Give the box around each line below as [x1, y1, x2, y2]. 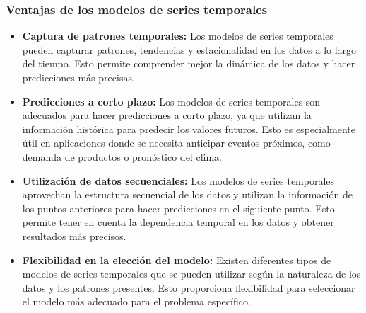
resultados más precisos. [22, 228, 126, 243]
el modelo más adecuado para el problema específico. [22, 294, 251, 309]
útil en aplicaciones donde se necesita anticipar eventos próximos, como [22, 135, 331, 150]
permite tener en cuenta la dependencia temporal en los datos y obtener [22, 215, 334, 229]
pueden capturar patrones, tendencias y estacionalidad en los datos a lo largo [22, 42, 357, 57]
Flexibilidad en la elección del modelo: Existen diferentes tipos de [22, 252, 331, 267]
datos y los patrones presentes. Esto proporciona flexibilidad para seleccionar [22, 280, 355, 295]
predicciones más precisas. [22, 70, 135, 84]
